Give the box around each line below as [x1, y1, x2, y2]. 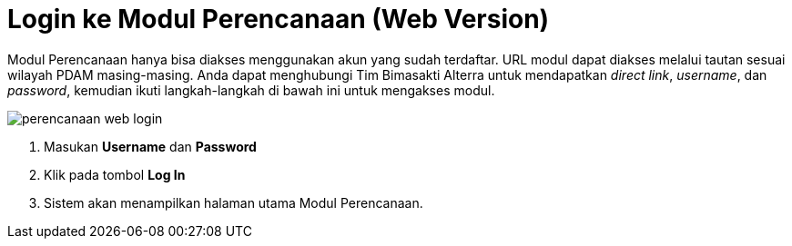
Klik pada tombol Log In [44, 166, 186, 182]
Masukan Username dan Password [44, 138, 257, 154]
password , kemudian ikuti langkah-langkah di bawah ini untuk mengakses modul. [7, 82, 495, 98]
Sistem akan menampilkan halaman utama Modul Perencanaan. [44, 194, 423, 211]
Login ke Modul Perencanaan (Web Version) [7, 4, 550, 34]
